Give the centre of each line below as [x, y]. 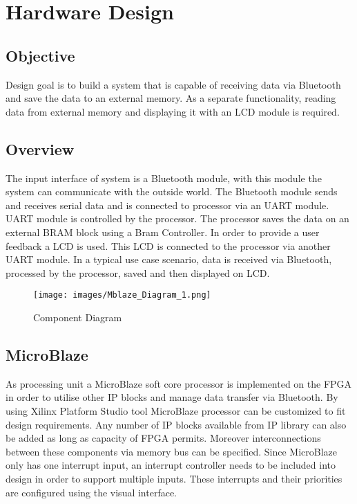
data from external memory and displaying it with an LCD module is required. [173, 111]
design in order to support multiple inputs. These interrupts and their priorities [174, 478]
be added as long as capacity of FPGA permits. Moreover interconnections [163, 438]
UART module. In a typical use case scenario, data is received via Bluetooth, [169, 259]
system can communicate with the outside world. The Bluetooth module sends [172, 191]
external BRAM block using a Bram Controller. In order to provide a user [163, 232]
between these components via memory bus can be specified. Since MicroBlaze [172, 451]
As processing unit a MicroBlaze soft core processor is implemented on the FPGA [179, 383]
